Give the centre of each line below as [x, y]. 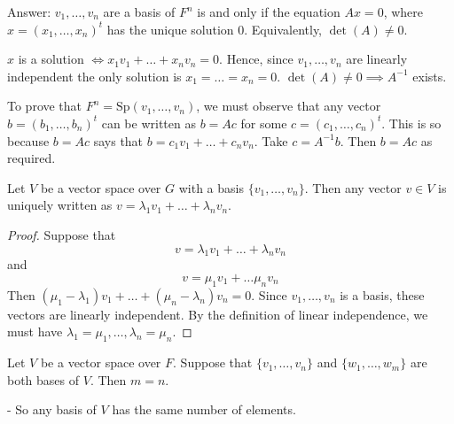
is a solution [51, 59]
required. [31, 158]
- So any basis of [52, 409]
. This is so [411, 123]
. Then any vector [353, 187]
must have [35, 331]
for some [264, 123]
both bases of [43, 379]
